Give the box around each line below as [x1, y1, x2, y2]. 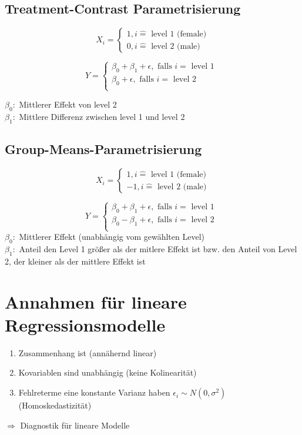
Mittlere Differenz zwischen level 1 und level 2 [19, 111, 185, 123]
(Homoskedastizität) [18, 399, 92, 411]
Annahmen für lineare [5, 289, 187, 313]
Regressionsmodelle [5, 312, 166, 336]
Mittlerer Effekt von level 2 [19, 98, 117, 111]
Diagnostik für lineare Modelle [20, 419, 130, 431]
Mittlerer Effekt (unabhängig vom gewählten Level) [19, 230, 204, 243]
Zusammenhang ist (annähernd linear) [18, 346, 157, 359]
